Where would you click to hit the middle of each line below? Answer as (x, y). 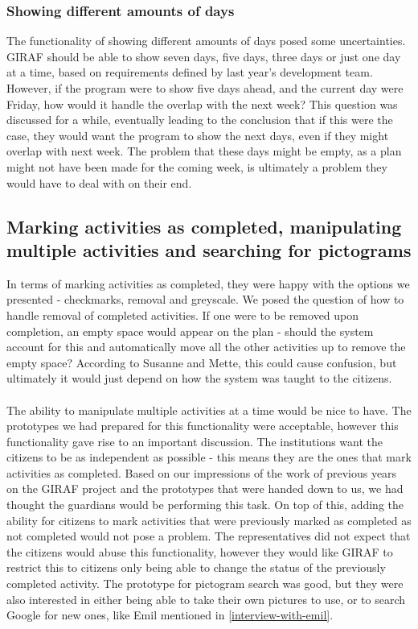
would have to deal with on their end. (99, 182)
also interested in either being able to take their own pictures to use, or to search (206, 599)
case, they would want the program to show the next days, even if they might (198, 135)
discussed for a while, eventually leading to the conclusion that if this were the (200, 120)
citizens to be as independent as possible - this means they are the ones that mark (209, 457)
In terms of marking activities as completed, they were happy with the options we (208, 283)
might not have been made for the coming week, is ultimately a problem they (197, 166)
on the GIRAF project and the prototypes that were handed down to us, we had (205, 488)
